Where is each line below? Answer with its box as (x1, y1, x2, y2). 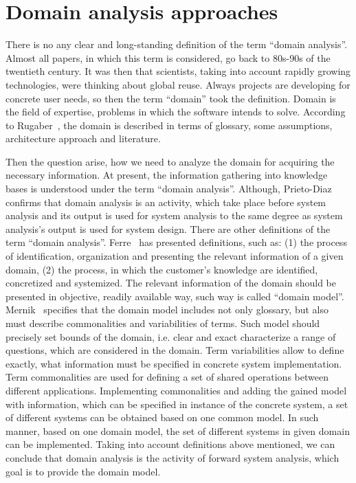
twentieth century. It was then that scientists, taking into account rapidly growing (5, 64, 351, 78)
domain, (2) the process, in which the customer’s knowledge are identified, (5, 262, 318, 276)
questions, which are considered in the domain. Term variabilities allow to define (5, 343, 344, 357)
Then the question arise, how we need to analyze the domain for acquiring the (5, 154, 335, 168)
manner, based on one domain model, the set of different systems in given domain (5, 423, 350, 438)
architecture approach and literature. (5, 131, 161, 146)
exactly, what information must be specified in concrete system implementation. (5, 356, 342, 370)
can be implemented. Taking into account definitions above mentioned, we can (5, 437, 335, 451)
